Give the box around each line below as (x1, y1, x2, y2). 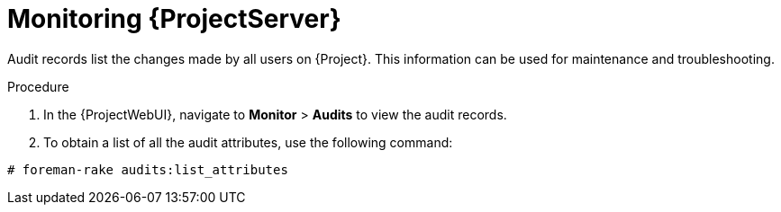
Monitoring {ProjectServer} (7, 4, 341, 34)
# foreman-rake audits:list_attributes (7, 162, 288, 177)
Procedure (7, 78, 69, 94)
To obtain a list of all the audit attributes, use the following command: (43, 134, 453, 150)
